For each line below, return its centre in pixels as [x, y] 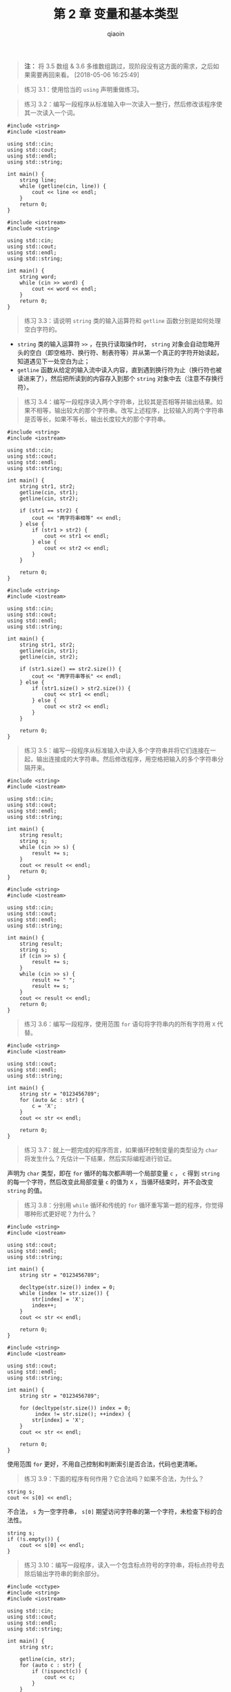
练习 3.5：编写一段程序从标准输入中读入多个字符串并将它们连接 [114, 750]
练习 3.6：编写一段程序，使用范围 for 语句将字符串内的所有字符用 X [120, 1024]
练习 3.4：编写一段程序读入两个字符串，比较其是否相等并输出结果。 [120, 402]
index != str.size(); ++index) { [83, 1414]
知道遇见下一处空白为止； [53, 361]
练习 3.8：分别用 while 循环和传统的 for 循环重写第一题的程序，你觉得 [124, 1205]
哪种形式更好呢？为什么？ [60, 1214]
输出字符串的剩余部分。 [70, 1573]
